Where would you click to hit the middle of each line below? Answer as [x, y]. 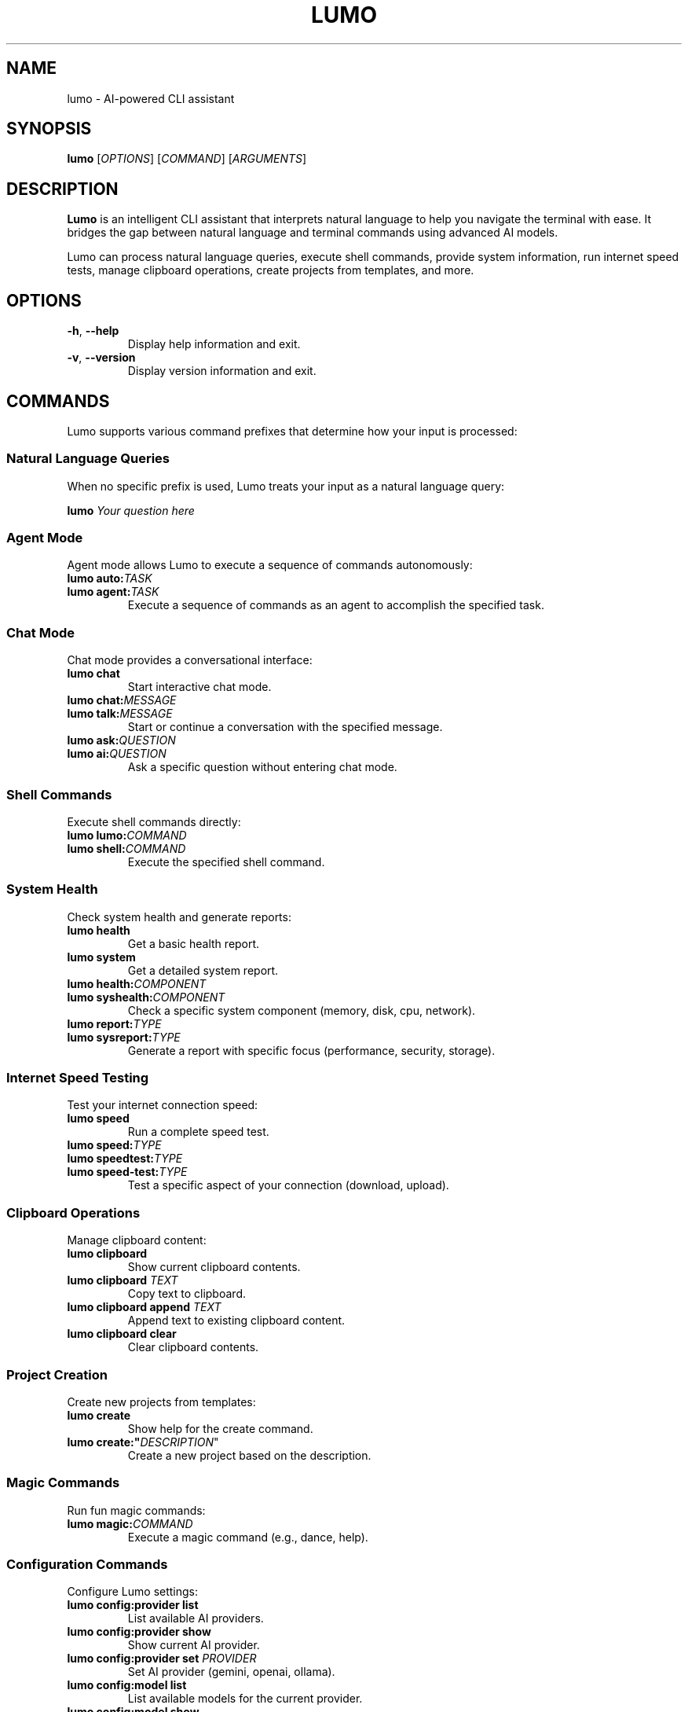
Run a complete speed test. [198, 1132]
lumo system [101, 957]
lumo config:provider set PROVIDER [162, 1659]
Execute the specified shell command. [226, 862]
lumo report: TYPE [114, 1023]
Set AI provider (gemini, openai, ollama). [231, 1672]
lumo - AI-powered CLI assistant [151, 98]
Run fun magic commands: [136, 1510]
